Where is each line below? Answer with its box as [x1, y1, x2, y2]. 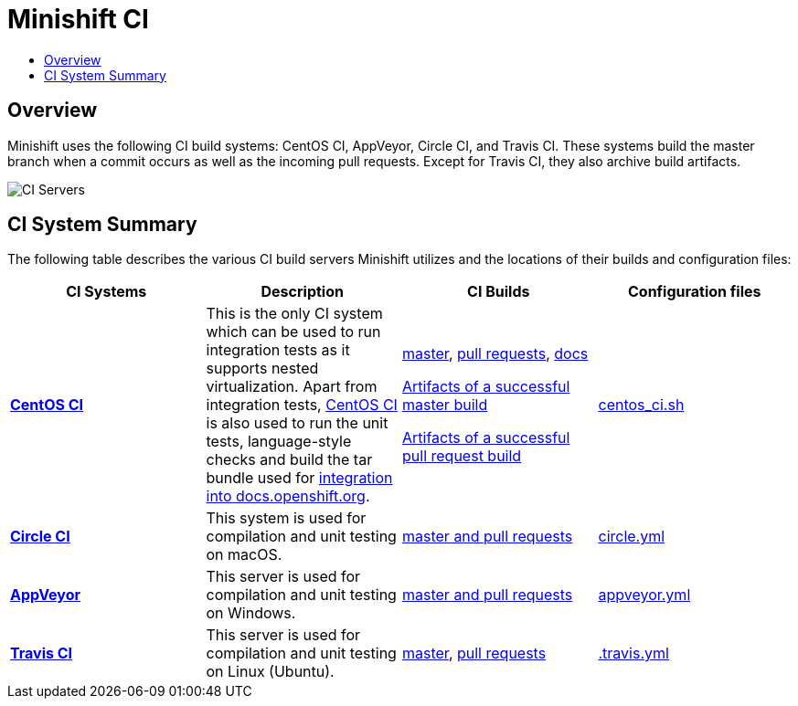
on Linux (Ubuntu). [206, 662, 335, 681]
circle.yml [598, 527, 665, 546]
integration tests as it [206, 341, 350, 360]
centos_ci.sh [598, 395, 685, 415]
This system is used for [206, 509, 367, 528]
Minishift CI [7, 4, 149, 35]
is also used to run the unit [206, 414, 388, 433]
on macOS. [206, 545, 282, 564]
